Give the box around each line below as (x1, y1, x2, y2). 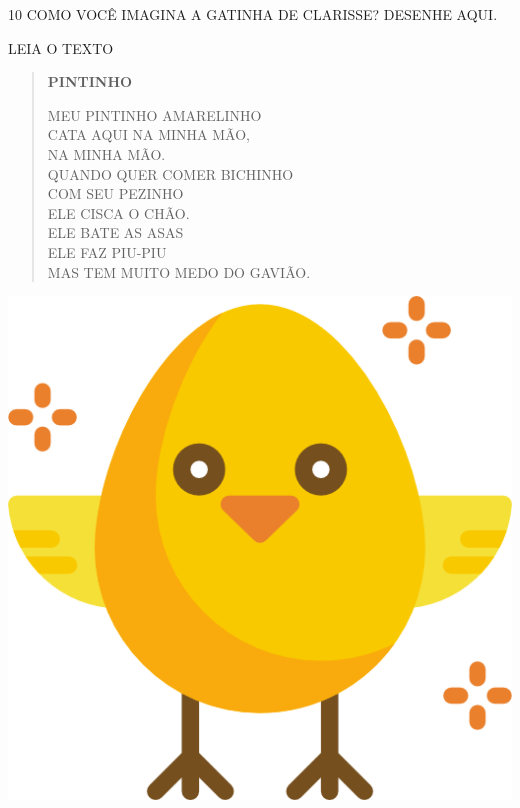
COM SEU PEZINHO (47, 183, 184, 204)
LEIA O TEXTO (8, 37, 114, 58)
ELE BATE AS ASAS (47, 222, 184, 243)
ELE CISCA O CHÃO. (47, 202, 190, 223)
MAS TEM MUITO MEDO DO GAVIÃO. (47, 261, 311, 282)
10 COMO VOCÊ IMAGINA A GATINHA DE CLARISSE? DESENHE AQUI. (8, 4, 498, 24)
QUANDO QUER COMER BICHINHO (47, 163, 294, 184)
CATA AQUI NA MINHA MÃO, (47, 124, 251, 145)
